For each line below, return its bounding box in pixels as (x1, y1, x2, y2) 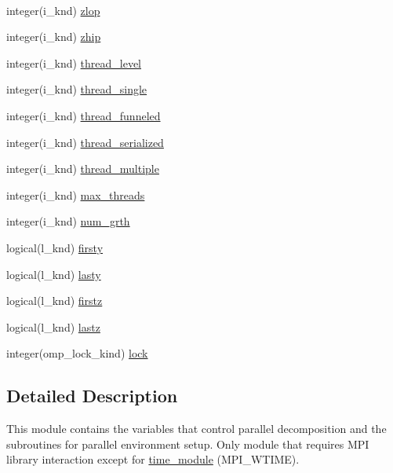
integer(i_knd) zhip (6, 28, 101, 45)
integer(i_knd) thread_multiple (6, 160, 159, 177)
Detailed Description (6, 383, 178, 408)
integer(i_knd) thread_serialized (6, 134, 164, 150)
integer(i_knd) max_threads (6, 186, 145, 203)
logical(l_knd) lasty (6, 266, 101, 282)
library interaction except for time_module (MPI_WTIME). (6, 451, 300, 467)
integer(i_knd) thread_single (6, 81, 147, 97)
